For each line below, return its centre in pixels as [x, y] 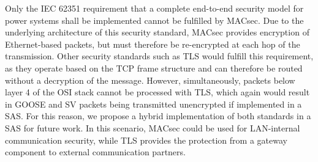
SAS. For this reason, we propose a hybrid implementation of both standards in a [158, 116]
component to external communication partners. [95, 152]
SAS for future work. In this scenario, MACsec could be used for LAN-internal [153, 127]
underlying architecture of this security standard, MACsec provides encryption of [157, 32]
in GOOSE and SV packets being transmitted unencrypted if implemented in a [153, 104]
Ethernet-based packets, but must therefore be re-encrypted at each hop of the [153, 44]
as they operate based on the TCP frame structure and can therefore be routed [154, 68]
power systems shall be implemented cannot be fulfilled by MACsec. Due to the [154, 20]
